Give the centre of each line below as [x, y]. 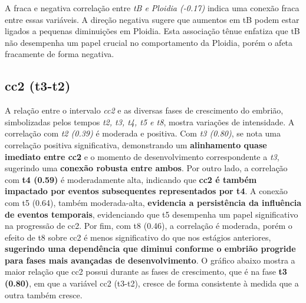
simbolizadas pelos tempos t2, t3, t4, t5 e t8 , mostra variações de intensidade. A [150, 121]
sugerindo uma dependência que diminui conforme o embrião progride [150, 249]
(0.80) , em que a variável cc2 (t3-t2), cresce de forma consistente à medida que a [152, 283]
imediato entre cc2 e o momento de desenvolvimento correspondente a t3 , [142, 156]
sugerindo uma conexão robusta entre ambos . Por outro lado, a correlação [146, 168]
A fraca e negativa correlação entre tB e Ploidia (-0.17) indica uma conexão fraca [152, 8]
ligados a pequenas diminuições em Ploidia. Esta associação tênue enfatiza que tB [152, 31]
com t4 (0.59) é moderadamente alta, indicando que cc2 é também [131, 179]
